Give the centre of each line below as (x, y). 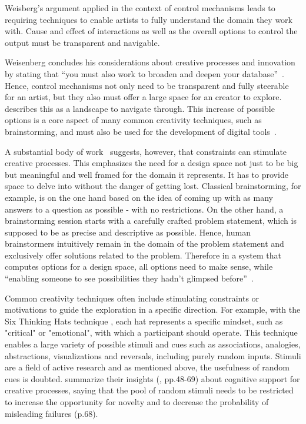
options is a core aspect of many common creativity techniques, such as (133, 120)
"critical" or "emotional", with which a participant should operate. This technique (151, 332)
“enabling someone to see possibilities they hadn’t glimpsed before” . (129, 278)
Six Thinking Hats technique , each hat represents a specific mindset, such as (144, 321)
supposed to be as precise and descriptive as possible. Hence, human (128, 232)
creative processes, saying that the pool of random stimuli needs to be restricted (149, 390)
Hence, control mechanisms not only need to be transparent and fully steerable (147, 85)
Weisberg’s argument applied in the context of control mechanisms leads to (140, 8)
